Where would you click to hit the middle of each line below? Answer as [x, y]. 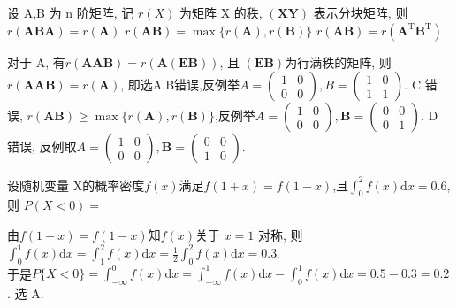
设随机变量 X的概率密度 [76, 185]
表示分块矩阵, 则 [361, 12]
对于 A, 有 [36, 62]
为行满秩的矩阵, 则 [338, 62]
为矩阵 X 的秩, [221, 12]
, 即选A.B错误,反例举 [180, 85]
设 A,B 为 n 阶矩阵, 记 [71, 12]
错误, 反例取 [42, 146]
